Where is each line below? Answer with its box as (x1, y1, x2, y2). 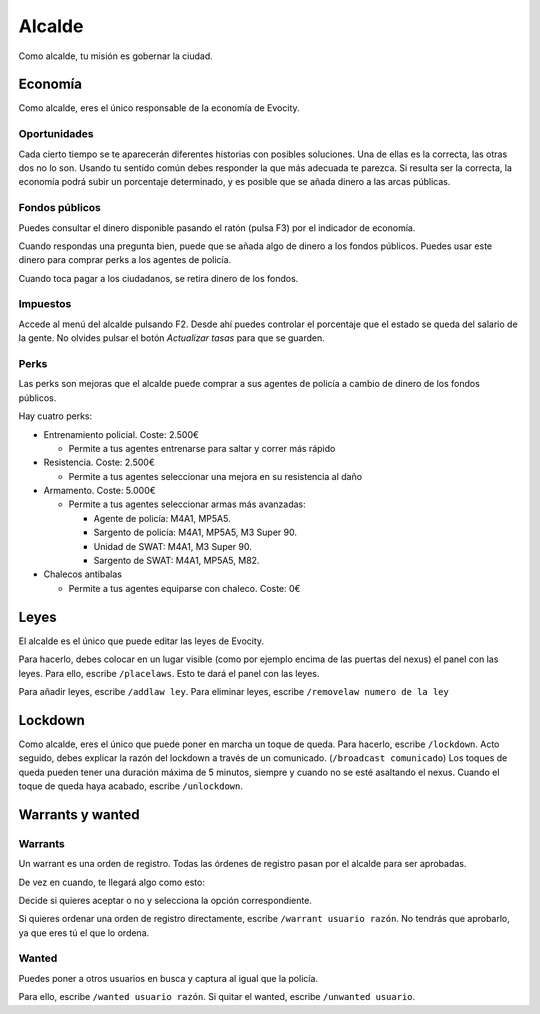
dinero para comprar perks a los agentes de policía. (18, 254, 232, 266)
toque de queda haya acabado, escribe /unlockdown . (18, 780, 244, 792)
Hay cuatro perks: (18, 410, 93, 422)
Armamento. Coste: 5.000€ (43, 485, 156, 497)
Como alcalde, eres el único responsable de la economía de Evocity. (18, 102, 300, 114)
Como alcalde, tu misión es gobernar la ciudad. (18, 50, 214, 62)
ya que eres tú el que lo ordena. (18, 926, 150, 939)
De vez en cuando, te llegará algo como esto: (18, 876, 205, 888)
